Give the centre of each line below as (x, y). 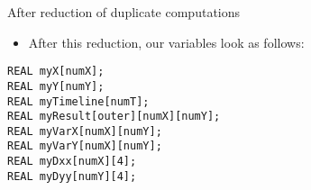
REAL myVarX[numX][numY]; (85, 131)
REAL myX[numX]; (56, 72)
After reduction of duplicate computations (124, 12)
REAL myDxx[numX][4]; (72, 162)
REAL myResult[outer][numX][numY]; (114, 117)
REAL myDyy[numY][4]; (72, 176)
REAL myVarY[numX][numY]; (85, 146)
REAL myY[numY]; (56, 86)
